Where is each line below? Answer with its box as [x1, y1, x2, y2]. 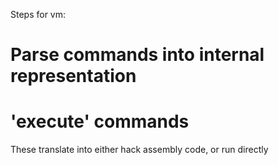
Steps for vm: [10, 9, 67, 20]
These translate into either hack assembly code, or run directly [10, 144, 269, 156]
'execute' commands [10, 110, 190, 133]
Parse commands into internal [10, 44, 265, 66]
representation [10, 65, 137, 88]
